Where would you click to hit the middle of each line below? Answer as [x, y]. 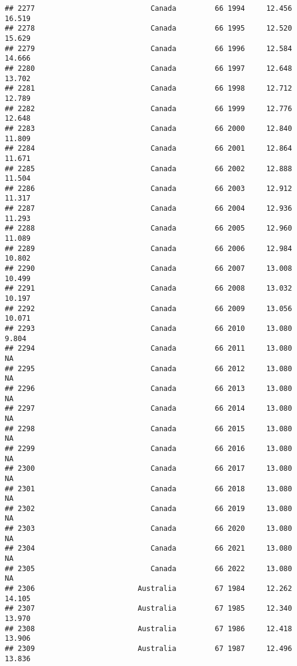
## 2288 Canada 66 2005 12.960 [148, 229]
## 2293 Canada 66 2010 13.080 [148, 328]
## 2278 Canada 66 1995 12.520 [148, 29]
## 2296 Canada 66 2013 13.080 [148, 388]
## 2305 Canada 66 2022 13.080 [148, 568]
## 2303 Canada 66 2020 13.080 [148, 529]
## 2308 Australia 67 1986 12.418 [148, 628]
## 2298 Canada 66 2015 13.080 [148, 428]
